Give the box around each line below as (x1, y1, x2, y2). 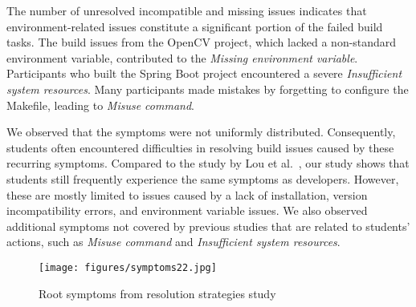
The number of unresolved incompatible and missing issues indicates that (6, 2, 367, 18)
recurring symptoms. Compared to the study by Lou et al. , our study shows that (6, 155, 410, 172)
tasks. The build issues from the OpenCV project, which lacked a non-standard (6, 34, 397, 50)
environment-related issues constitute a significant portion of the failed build (6, 18, 383, 34)
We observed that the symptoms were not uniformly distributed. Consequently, (6, 123, 396, 140)
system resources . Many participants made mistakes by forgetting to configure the (6, 80, 409, 97)
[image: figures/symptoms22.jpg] (39, 261, 217, 273)
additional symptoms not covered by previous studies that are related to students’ (6, 217, 410, 234)
